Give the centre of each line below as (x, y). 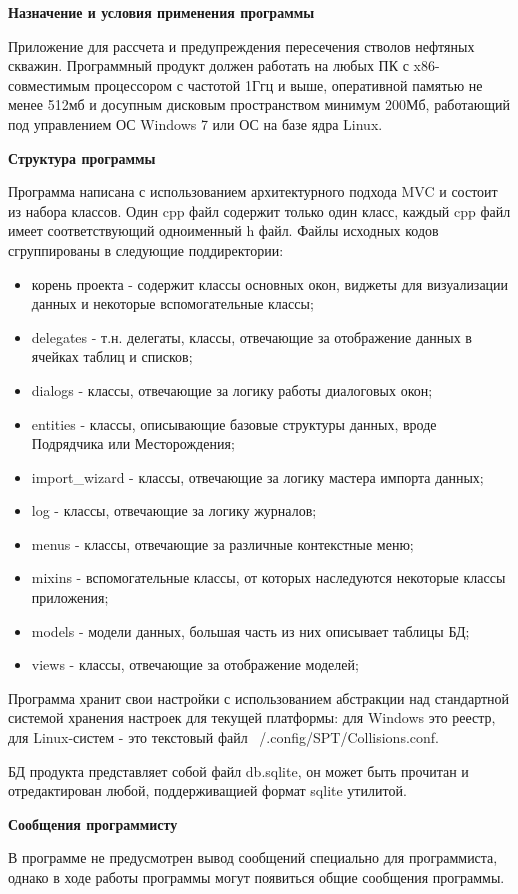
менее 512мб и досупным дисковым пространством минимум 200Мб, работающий (259, 104)
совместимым (49, 84)
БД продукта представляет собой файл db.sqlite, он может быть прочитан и (238, 770)
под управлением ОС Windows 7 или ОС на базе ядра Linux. (195, 123)
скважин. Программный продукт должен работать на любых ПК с (208, 65)
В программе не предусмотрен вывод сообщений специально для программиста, (253, 857)
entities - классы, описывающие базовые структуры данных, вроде (234, 423)
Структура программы (82, 157)
